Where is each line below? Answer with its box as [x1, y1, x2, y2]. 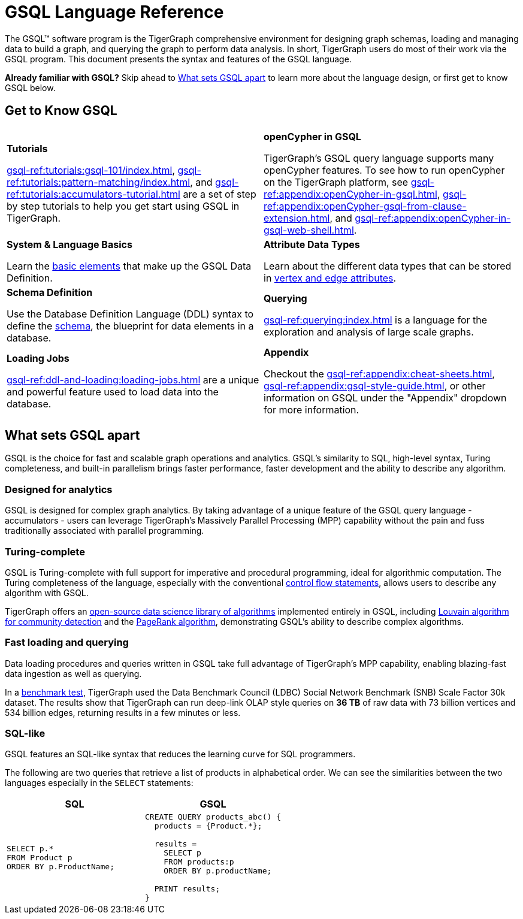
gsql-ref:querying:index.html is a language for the [264, 313, 488, 326]
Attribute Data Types [264, 238, 360, 250]
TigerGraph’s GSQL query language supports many [264, 152, 494, 164]
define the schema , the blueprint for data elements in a [7, 319, 254, 332]
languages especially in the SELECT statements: [5, 778, 194, 788]
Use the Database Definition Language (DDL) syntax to [7, 307, 254, 320]
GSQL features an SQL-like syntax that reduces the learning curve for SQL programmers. [5, 749, 356, 760]
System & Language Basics [7, 238, 132, 250]
